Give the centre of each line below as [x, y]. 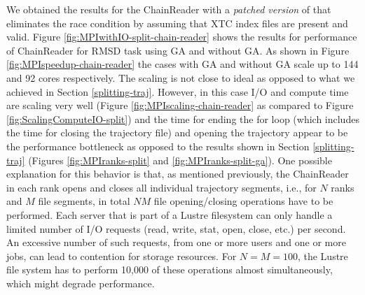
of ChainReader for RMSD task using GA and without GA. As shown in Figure [178, 50]
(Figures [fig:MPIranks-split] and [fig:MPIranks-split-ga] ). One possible [180, 160]
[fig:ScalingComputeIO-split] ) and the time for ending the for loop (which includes [183, 118]
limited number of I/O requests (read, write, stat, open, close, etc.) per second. [176, 228]
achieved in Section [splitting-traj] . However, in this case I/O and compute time [178, 91]
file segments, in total [84, 201]
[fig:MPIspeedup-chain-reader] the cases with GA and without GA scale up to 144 [182, 64]
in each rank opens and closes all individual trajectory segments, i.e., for [161, 187]
